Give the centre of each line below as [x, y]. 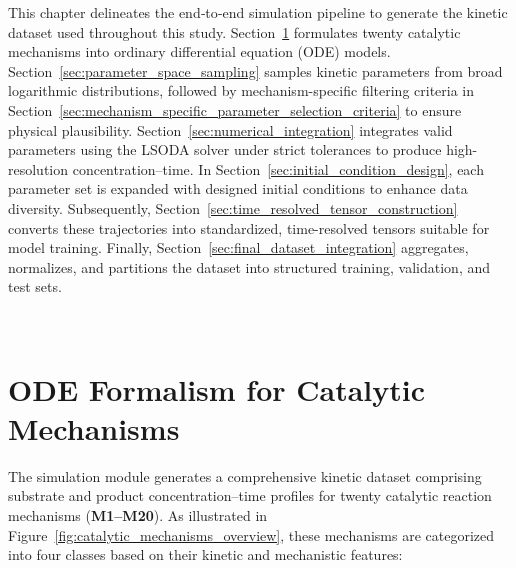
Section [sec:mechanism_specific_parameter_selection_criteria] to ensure [235, 109]
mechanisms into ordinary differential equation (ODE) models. [199, 51]
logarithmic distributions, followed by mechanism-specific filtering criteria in [241, 90]
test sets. [35, 286]
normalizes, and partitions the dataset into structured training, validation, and [249, 266]
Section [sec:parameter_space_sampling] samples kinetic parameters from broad [255, 70]
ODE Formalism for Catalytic [217, 388]
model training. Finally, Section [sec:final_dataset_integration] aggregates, [238, 247]
